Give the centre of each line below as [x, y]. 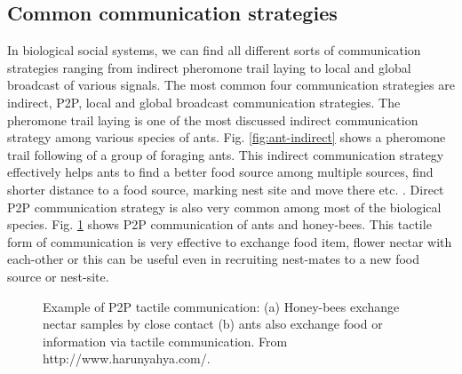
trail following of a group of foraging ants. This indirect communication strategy [226, 154]
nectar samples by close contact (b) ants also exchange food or [213, 324]
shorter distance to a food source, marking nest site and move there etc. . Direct [226, 189]
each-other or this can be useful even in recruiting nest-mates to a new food [213, 259]
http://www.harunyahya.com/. [127, 358]
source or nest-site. [58, 276]
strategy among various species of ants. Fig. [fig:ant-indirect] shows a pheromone [227, 137]
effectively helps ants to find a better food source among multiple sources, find [220, 172]
